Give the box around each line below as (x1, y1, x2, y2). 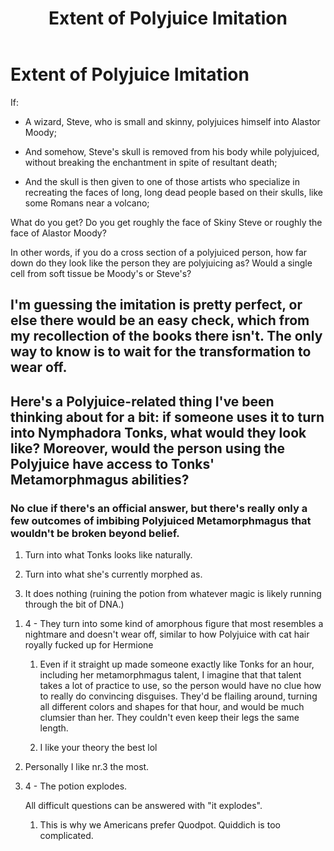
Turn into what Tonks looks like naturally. (24, 549, 193, 561)
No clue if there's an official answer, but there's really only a (10, 501, 308, 515)
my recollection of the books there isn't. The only (10, 328, 323, 345)
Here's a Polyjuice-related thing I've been (10, 393, 275, 410)
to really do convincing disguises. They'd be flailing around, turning (39, 690, 318, 702)
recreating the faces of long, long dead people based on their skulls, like (24, 186, 324, 198)
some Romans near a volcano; (24, 197, 150, 209)
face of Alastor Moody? (10, 227, 107, 239)
